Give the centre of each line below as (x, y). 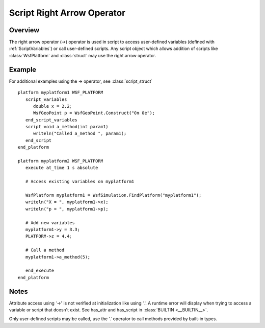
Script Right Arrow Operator (67, 13)
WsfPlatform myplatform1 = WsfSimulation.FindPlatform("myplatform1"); (113, 195)
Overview (24, 30)
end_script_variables (51, 120)
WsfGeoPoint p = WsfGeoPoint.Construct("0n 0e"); (94, 113)
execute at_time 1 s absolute (62, 168)
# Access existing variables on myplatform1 (80, 182)
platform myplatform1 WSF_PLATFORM (61, 93)
